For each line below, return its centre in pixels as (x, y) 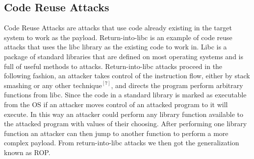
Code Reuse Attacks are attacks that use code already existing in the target (118, 28)
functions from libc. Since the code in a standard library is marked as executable (125, 95)
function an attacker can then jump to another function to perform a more (116, 133)
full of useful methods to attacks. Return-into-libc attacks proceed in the (113, 66)
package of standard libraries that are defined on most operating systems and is (124, 56)
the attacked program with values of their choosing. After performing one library (126, 124)
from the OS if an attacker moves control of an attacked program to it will (116, 104)
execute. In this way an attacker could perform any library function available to (124, 114)
